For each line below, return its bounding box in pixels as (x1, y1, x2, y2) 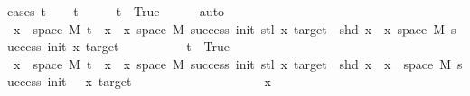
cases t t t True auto (7, 2, 225, 20)
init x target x (47, 72, 271, 91)
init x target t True (47, 37, 230, 56)
